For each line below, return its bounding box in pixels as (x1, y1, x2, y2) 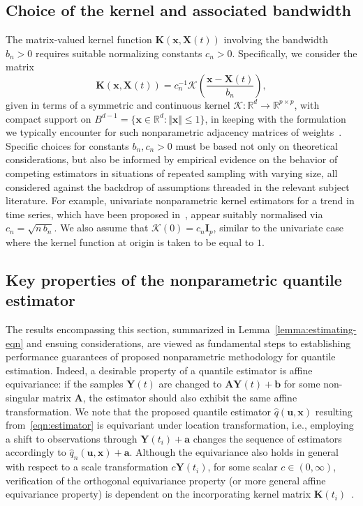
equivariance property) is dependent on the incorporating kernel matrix (6, 486, 311, 501)
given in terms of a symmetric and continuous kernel (6, 97, 230, 112)
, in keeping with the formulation (205, 111, 346, 125)
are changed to (158, 376, 222, 391)
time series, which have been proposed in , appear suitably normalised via (6, 206, 323, 221)
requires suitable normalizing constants (36, 45, 202, 60)
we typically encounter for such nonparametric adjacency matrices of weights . (6, 125, 342, 139)
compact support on (6, 111, 91, 125)
